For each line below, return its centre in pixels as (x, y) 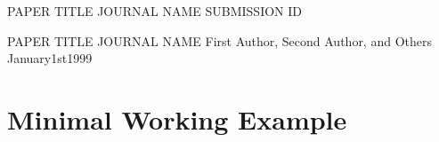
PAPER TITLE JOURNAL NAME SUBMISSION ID (155, 11)
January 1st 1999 (50, 58)
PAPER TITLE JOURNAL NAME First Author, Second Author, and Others (219, 40)
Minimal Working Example (177, 118)
